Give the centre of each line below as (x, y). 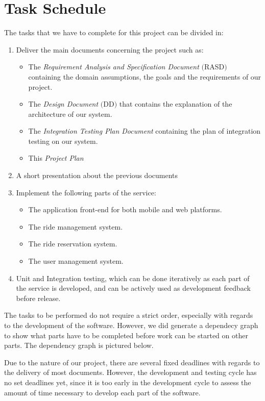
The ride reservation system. (73, 244)
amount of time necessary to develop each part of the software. (102, 392)
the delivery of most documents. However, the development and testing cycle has (130, 372)
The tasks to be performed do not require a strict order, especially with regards (129, 315)
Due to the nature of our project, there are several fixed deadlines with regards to (132, 362)
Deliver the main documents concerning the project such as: (110, 49)
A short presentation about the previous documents (97, 175)
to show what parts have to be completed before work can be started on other (126, 335)
